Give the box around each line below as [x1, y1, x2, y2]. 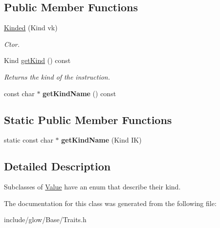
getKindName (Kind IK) [61, 135, 142, 145]
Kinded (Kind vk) [4, 22, 58, 33]
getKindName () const [43, 88, 116, 98]
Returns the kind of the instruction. [4, 71, 110, 82]
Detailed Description [4, 159, 111, 174]
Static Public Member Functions [4, 112, 172, 127]
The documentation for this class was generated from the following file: [4, 198, 217, 208]
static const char [4, 135, 53, 145]
